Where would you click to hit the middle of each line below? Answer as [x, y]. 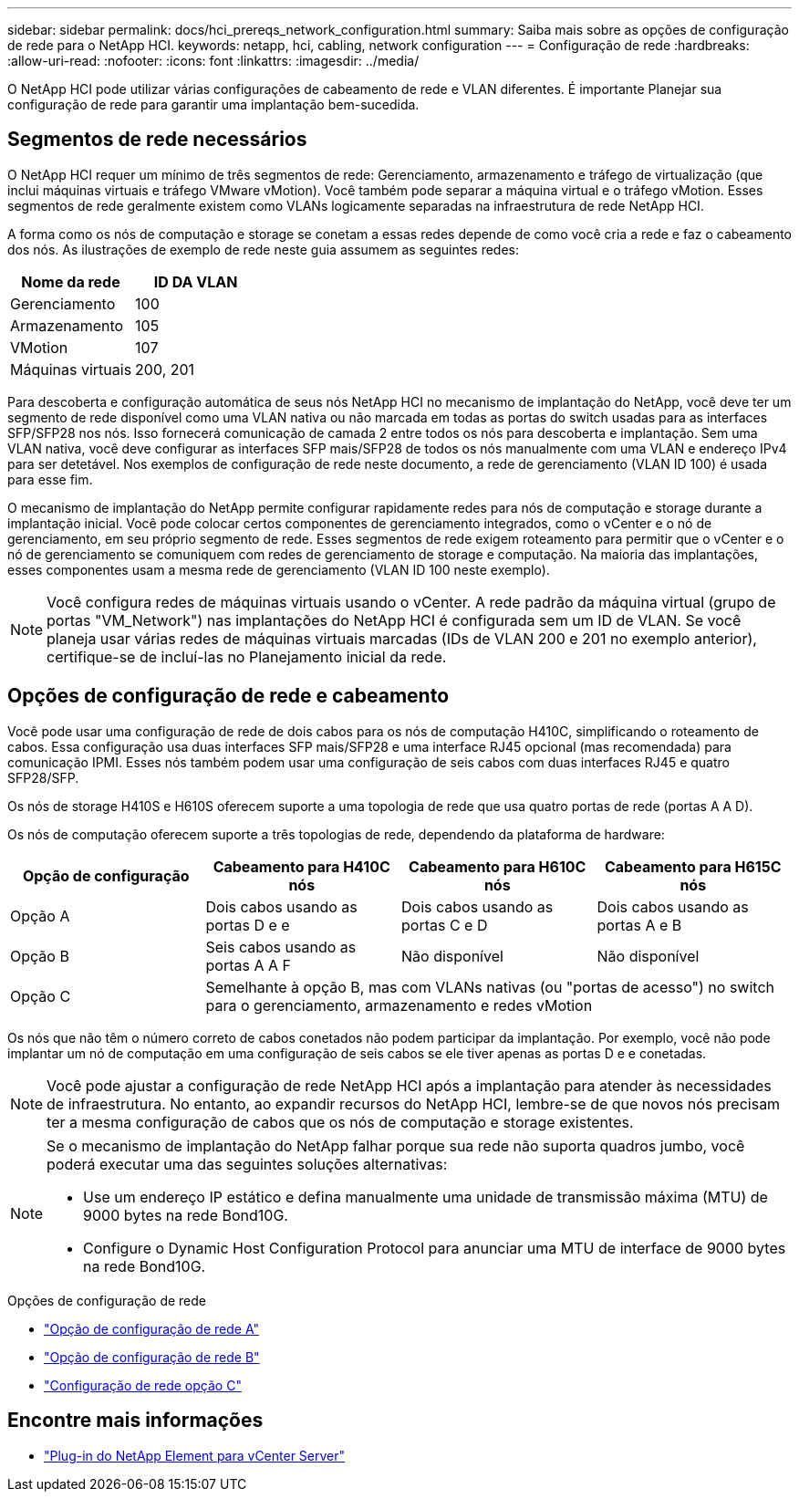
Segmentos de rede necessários [157, 140]
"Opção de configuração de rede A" [151, 1328]
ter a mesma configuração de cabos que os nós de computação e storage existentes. [340, 1122]
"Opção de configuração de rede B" [152, 1357]
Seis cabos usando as [281, 947]
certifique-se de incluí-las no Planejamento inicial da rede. [247, 656]
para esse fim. [50, 479]
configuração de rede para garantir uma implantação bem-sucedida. [213, 104]
